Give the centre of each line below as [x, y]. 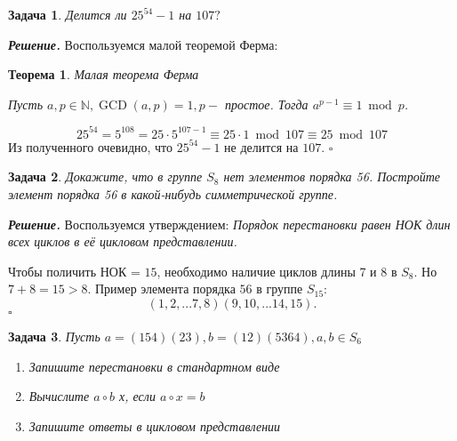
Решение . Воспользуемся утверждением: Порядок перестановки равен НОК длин [229, 224]
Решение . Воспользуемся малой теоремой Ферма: [143, 44]
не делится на [261, 146]
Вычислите [59, 396]
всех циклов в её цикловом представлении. [123, 241]
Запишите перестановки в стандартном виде [154, 366]
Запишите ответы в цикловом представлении [155, 425]
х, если [137, 396]
